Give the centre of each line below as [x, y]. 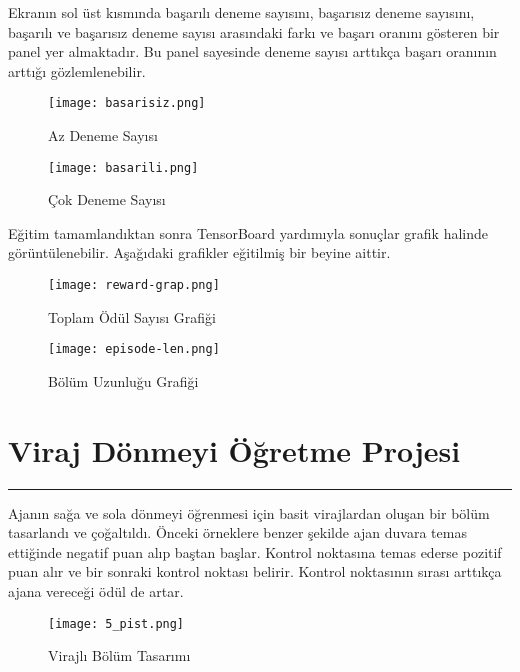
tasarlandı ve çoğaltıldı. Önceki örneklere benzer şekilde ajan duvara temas [237, 532]
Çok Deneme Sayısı [107, 199]
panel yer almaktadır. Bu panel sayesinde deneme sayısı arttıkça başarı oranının [252, 51]
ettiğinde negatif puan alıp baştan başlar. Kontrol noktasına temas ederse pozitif [255, 551]
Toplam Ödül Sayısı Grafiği [132, 316]
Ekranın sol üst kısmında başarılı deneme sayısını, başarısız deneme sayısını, [241, 12]
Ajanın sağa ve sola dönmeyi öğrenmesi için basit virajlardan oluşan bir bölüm [249, 512]
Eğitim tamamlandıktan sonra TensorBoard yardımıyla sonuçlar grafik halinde [248, 232]
